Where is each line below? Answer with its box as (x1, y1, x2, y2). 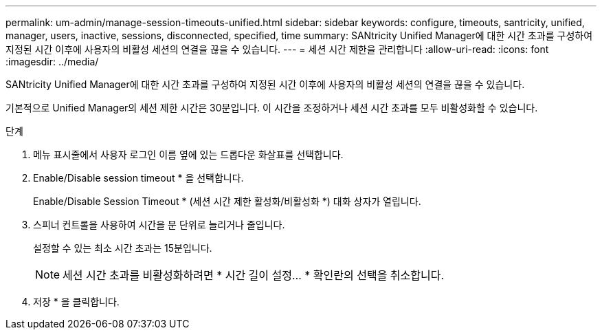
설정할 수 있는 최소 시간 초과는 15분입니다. (33, 242, 212, 254)
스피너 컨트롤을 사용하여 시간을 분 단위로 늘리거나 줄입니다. (33, 219, 285, 230)
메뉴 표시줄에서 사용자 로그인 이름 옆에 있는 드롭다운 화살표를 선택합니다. (33, 149, 344, 160)
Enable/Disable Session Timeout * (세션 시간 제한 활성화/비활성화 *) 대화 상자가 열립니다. (33, 195, 421, 207)
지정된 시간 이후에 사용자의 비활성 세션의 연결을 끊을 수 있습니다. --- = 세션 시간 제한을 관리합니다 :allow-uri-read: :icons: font (5, 43, 549, 55)
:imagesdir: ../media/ (5, 56, 99, 67)
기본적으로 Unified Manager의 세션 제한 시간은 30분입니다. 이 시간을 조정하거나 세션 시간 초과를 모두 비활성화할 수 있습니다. (5, 102, 538, 114)
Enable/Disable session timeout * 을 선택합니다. (33, 172, 244, 184)
